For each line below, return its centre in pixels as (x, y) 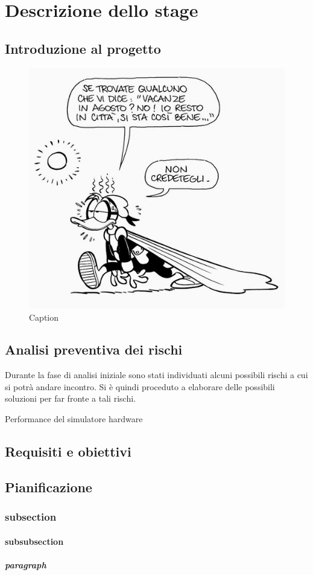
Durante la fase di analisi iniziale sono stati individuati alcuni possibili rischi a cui (156, 375)
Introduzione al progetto (83, 48)
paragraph (26, 564)
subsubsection (34, 541)
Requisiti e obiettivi (68, 451)
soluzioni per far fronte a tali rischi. (70, 398)
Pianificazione (49, 487)
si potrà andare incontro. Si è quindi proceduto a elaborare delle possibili (140, 386)
